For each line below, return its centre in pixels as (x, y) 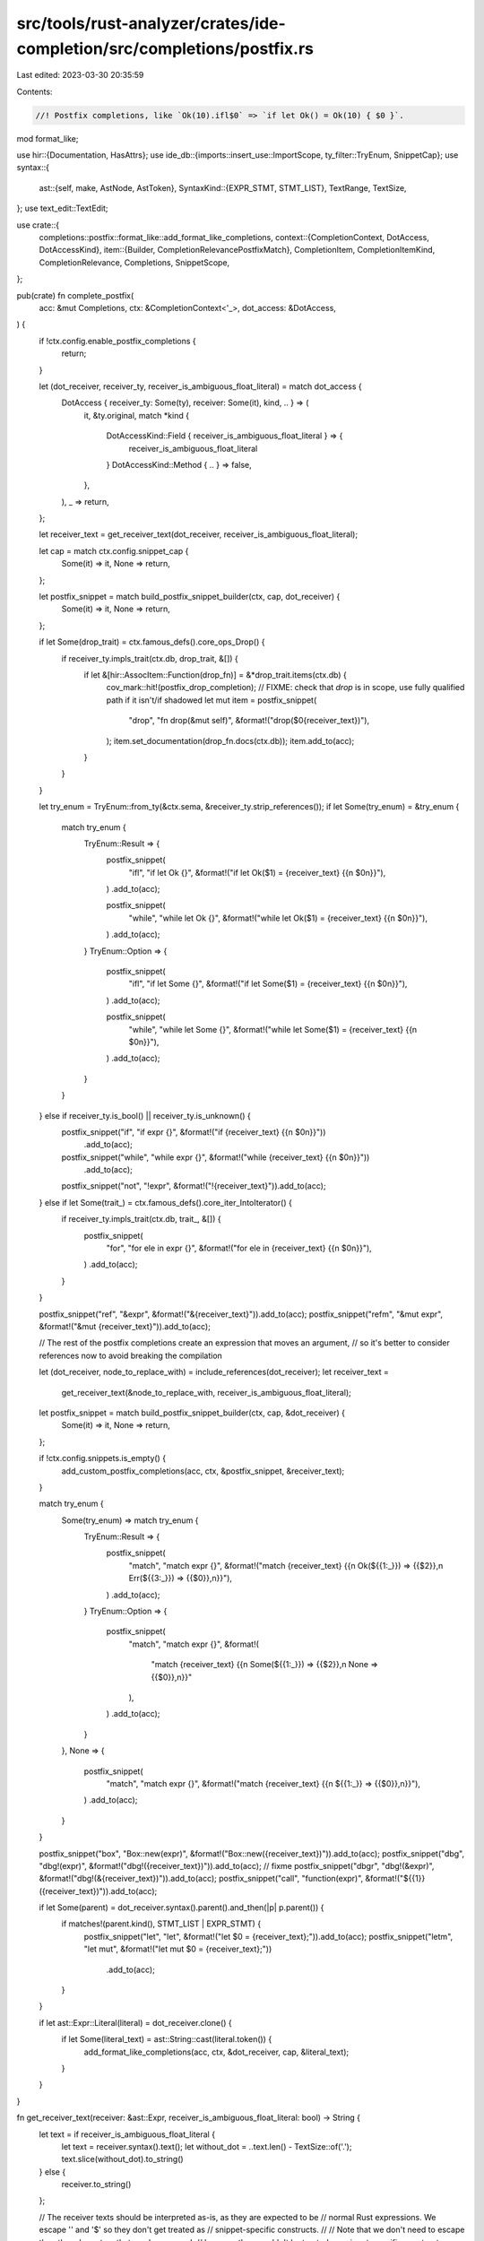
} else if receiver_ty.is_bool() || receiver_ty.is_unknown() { (145, 1115)
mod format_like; (48, 138)
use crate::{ (38, 225)
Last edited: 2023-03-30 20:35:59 (80, 75)
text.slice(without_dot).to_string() (122, 2159)
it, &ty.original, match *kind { (137, 415)
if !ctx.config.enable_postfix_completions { (117, 341)
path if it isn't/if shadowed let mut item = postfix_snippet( (212, 700)
